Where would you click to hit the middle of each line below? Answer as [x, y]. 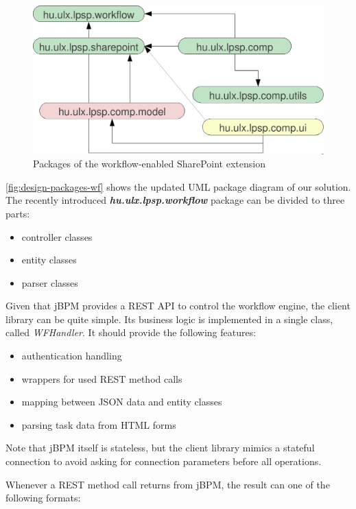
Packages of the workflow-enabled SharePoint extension [149, 164]
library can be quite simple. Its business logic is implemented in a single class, [169, 319]
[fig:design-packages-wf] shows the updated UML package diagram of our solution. [178, 186]
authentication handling [72, 356]
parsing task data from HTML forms [99, 424]
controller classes [57, 236]
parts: [18, 213]
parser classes [50, 282]
